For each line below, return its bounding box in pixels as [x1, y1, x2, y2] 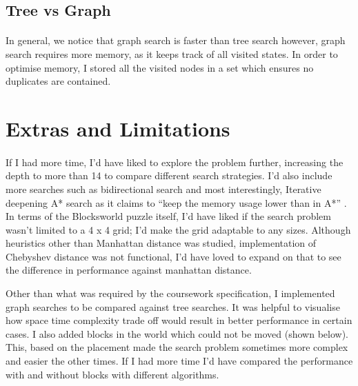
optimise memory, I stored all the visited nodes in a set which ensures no [6, 60, 314, 74]
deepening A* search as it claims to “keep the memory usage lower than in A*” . [6, 195, 347, 210]
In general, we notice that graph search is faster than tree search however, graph [6, 33, 346, 48]
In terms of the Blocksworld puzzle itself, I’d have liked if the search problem [6, 209, 331, 223]
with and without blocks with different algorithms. [6, 367, 219, 381]
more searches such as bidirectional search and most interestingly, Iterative [6, 181, 321, 196]
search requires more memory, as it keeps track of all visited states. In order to [6, 46, 338, 61]
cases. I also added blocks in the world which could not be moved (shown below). [6, 326, 348, 341]
